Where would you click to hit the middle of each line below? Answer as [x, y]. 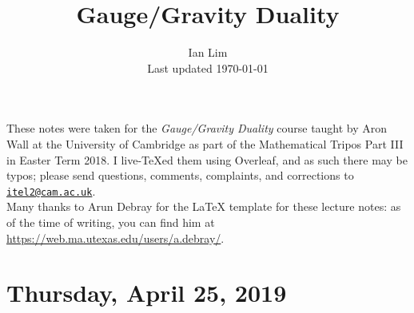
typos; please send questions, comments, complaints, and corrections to [180, 175]
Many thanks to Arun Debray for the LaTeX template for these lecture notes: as [204, 206]
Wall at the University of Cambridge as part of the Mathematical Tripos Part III [205, 143]
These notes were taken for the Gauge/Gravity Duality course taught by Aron [197, 128]
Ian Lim [208, 52]
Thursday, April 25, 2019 [147, 293]
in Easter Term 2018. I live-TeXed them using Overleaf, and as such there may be [207, 159]
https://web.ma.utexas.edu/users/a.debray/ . [115, 238]
